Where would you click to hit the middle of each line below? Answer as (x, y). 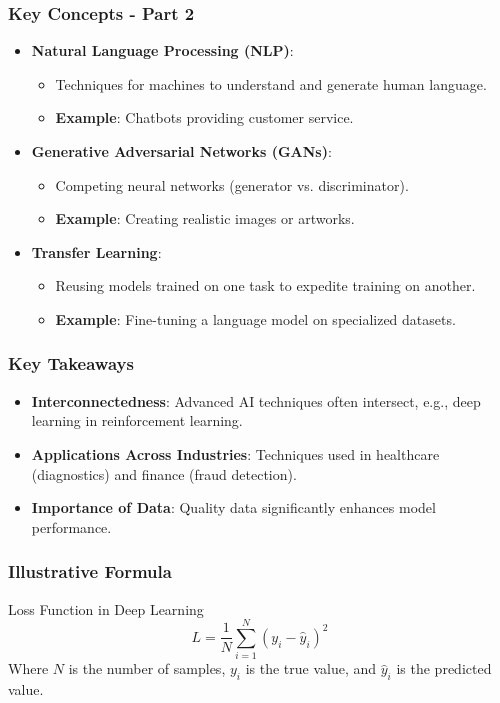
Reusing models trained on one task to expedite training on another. (265, 285)
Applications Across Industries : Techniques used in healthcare (235, 453)
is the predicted (444, 668)
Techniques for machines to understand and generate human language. (271, 83)
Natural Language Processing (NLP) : (162, 50)
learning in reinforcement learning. (137, 420)
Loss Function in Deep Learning (106, 608)
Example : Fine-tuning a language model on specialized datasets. (255, 318)
